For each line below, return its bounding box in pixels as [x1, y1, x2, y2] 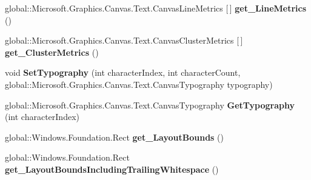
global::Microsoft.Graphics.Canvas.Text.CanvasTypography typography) [5, 78, 273, 90]
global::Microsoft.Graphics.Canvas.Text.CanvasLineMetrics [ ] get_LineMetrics [5, 2, 307, 14]
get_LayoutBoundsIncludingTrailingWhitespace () [5, 162, 219, 175]
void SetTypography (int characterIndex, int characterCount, [5, 66, 241, 79]
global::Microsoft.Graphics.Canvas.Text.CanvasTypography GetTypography [5, 98, 295, 111]
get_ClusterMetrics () [5, 45, 99, 58]
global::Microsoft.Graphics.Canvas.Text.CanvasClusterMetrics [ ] [5, 34, 243, 47]
